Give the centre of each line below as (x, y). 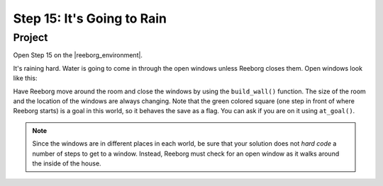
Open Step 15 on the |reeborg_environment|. (78, 55)
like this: (25, 79)
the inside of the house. (67, 163)
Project (30, 37)
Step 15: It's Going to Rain (90, 18)
